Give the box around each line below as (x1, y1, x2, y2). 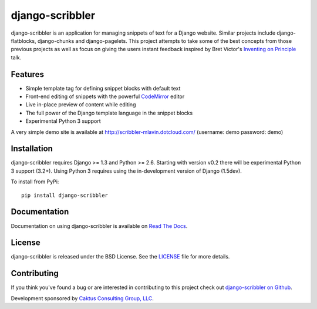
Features (11, 69, 44, 79)
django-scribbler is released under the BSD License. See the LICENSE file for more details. (11, 253, 230, 260)
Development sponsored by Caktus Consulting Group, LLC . (11, 294, 154, 302)
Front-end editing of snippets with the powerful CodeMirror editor (25, 93, 185, 100)
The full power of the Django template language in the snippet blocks (25, 109, 193, 116)
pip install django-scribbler (21, 192, 109, 199)
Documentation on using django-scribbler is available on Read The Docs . (11, 222, 188, 229)
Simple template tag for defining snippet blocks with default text (25, 85, 181, 92)
